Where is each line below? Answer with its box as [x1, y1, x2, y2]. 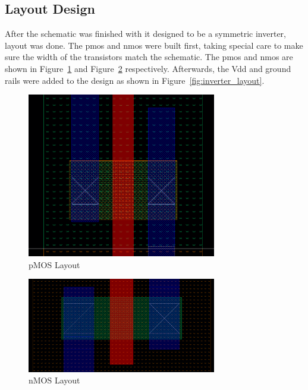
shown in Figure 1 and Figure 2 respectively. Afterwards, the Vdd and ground [5, 62, 291, 74]
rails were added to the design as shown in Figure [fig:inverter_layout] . [5, 74, 265, 86]
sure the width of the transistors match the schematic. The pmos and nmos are [5, 51, 293, 63]
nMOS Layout [29, 374, 80, 386]
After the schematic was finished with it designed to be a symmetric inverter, [5, 27, 286, 40]
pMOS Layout [29, 258, 80, 271]
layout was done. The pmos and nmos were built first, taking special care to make [5, 39, 303, 51]
